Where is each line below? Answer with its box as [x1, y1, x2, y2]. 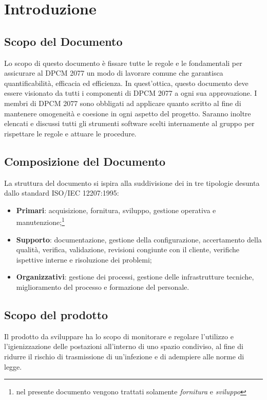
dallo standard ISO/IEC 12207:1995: [4, 187, 119, 198]
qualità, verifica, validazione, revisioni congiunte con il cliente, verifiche [16, 244, 240, 255]
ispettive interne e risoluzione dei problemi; [16, 254, 152, 265]
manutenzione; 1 [16, 215, 65, 227]
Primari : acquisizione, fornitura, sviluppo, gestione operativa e [16, 204, 216, 215]
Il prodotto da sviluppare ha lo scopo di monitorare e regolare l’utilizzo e [4, 331, 234, 341]
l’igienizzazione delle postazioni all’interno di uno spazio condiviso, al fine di [4, 341, 243, 352]
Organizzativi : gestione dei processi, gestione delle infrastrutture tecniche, [16, 271, 254, 282]
